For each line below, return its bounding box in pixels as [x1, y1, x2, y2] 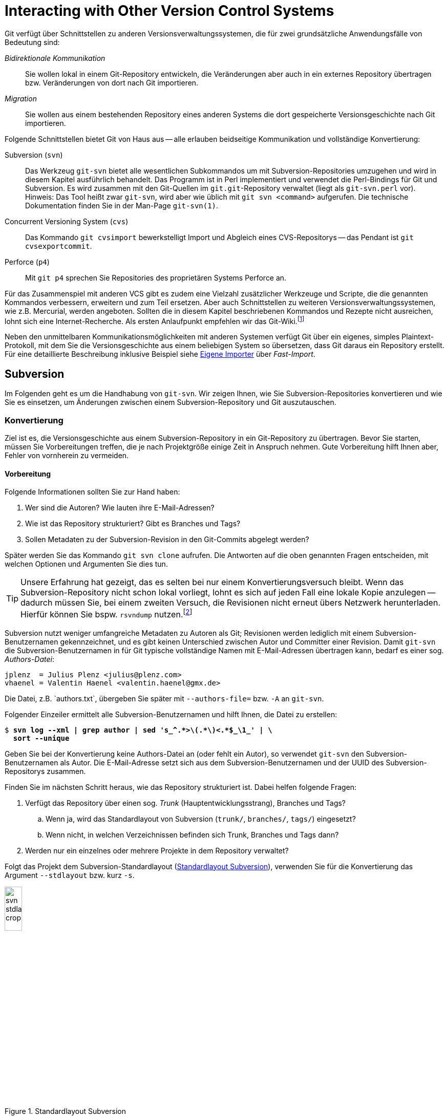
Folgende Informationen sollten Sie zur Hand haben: [5, 487, 180, 497]
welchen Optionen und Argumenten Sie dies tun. [5, 560, 168, 569]
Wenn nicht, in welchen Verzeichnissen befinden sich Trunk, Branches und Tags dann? [46, 830, 339, 839]
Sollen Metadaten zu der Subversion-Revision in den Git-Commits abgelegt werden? [25, 535, 309, 544]
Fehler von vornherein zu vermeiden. [5, 451, 129, 460]
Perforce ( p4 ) [5, 257, 50, 266]
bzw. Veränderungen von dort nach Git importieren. [25, 78, 199, 87]
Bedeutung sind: [5, 37, 60, 47]
